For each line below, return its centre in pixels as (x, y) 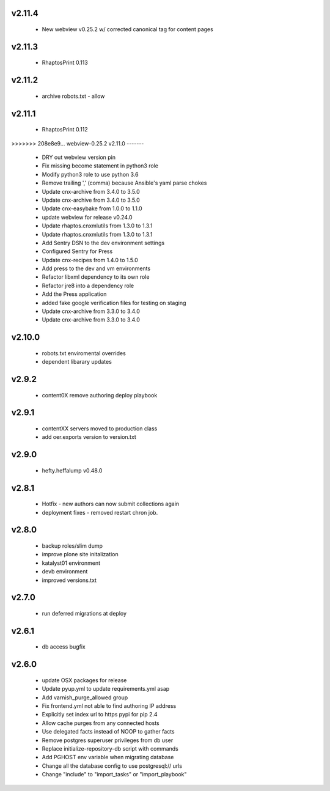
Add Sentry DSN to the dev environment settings (103, 243)
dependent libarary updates (77, 362)
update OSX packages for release (84, 680)
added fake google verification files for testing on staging (114, 303)
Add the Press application (74, 294)
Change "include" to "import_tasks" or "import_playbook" (114, 774)
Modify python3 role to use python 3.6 (90, 174)
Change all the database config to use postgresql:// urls (112, 766)
